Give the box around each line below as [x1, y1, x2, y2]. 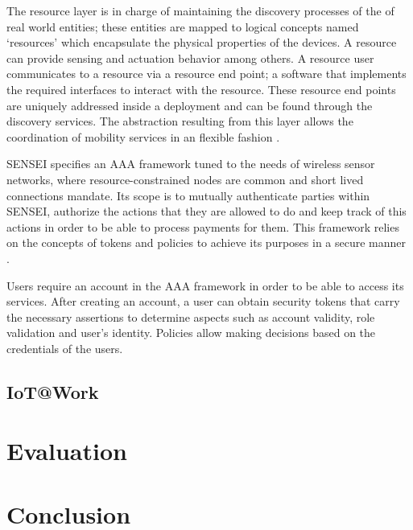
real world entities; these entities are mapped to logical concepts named [6, 18, 359, 35]
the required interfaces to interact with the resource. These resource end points [6, 80, 396, 97]
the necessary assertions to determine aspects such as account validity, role [6, 308, 375, 325]
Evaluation [6, 434, 127, 467]
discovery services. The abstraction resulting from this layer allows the [6, 113, 353, 129]
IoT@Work [6, 379, 99, 404]
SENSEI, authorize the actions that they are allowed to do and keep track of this [6, 203, 407, 220]
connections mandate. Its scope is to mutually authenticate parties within [6, 187, 370, 203]
